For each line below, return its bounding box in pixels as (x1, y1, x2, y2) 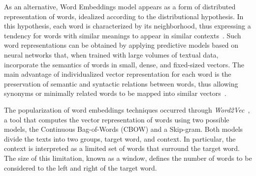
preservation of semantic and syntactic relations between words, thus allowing (4, 78, 238, 88)
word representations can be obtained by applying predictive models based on (4, 40, 239, 50)
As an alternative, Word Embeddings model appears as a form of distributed (4, 1, 236, 11)
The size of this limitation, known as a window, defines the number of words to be (4, 152, 252, 163)
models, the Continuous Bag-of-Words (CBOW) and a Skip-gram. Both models (4, 124, 243, 134)
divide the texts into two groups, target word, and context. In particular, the (4, 133, 236, 144)
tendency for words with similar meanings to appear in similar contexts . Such (4, 30, 241, 40)
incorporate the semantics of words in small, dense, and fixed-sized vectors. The (4, 59, 244, 69)
